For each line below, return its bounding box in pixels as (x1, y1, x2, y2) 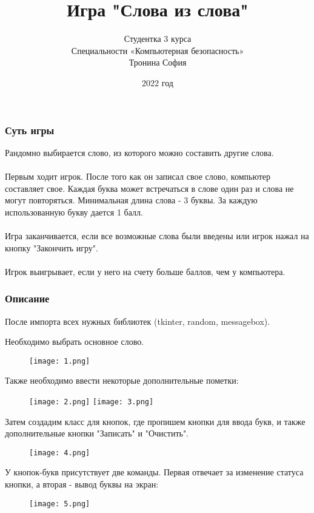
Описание (5, 291, 50, 306)
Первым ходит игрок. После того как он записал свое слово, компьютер (5, 169, 270, 182)
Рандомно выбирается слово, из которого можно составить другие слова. (5, 146, 274, 158)
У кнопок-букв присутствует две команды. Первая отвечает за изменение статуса (5, 466, 304, 478)
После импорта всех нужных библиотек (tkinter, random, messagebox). (5, 314, 270, 327)
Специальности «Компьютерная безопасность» (71, 44, 244, 56)
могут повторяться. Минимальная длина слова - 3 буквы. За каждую (5, 194, 258, 206)
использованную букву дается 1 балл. (5, 205, 143, 218)
